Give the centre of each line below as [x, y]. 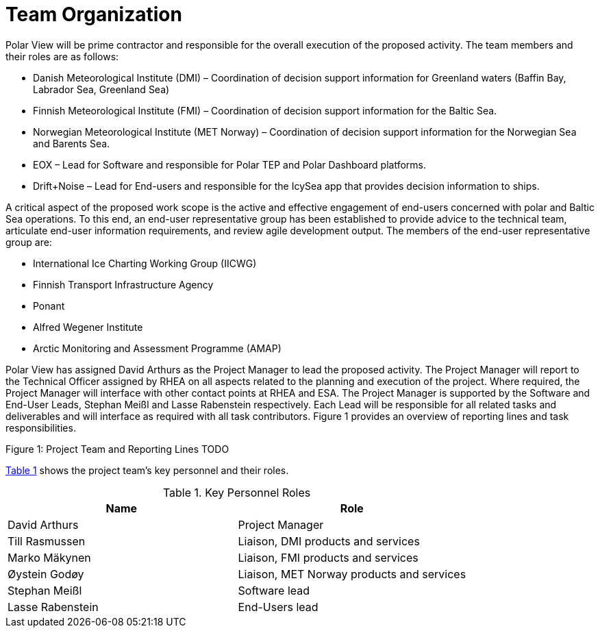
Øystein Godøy [46, 574]
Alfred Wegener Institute [88, 327]
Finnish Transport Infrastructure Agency [123, 284]
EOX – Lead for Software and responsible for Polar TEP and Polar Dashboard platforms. [229, 164]
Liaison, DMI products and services [329, 541]
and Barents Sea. [72, 143]
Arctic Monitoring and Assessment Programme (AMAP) [157, 348]
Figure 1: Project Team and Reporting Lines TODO [117, 449]
